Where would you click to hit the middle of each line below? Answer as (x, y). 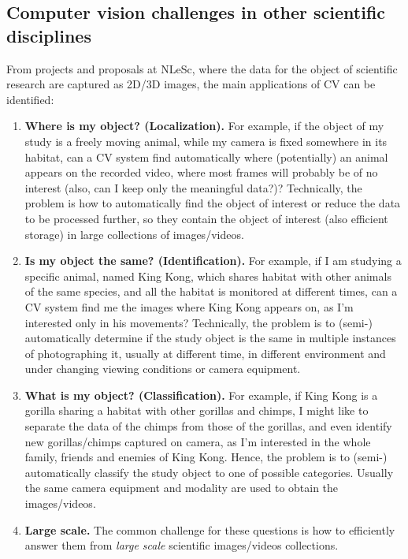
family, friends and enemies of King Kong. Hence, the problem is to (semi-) (206, 457)
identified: (30, 99)
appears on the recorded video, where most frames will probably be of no (201, 172)
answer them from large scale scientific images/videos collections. (182, 545)
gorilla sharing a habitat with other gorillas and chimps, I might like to (197, 410)
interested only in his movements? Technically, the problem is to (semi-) (198, 322)
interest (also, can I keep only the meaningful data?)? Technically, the (193, 187)
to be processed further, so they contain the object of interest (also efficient (206, 218)
